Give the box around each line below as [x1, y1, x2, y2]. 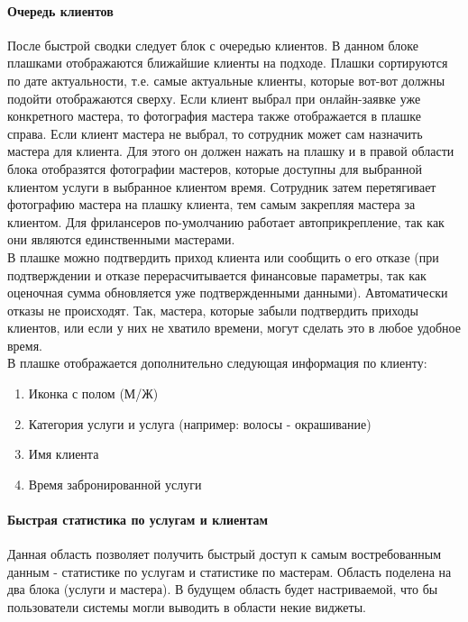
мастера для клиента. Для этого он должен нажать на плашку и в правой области [7, 142, 454, 160]
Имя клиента [28, 444, 99, 463]
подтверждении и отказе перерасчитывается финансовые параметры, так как [7, 265, 427, 284]
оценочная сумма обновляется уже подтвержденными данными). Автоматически [7, 283, 448, 302]
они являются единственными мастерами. [7, 230, 235, 249]
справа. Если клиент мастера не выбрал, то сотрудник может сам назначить [7, 123, 423, 142]
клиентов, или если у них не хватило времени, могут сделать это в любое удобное [7, 318, 461, 337]
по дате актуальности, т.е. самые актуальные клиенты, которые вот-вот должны [7, 70, 445, 89]
